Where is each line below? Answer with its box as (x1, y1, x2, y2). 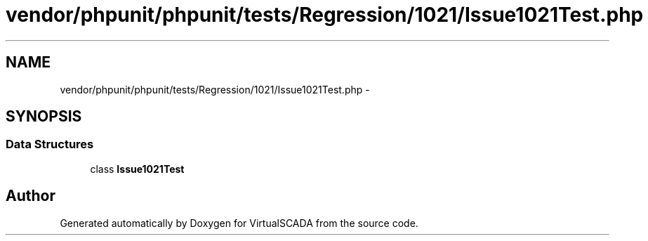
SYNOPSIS (6, 108, 82, 126)
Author (6, 187, 55, 205)
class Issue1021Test (90, 162, 185, 175)
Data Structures (6, 137, 94, 152)
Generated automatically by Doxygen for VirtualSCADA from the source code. (60, 216, 418, 229)
